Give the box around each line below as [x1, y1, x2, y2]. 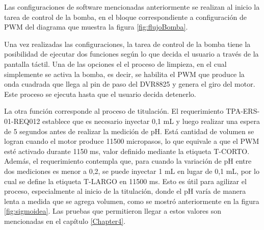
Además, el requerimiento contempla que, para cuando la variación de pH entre [4, 156, 252, 166]
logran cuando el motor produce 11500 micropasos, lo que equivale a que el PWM [4, 136, 259, 146]
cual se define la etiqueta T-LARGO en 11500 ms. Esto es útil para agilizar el [4, 175, 247, 186]
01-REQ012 [4, 115, 40, 126]
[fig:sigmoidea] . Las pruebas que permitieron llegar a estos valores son [4, 206, 221, 216]
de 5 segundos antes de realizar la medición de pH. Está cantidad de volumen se [4, 125, 254, 136]
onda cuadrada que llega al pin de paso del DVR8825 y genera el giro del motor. [4, 79, 255, 89]
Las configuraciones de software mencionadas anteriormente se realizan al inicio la [4, 2, 260, 12]
